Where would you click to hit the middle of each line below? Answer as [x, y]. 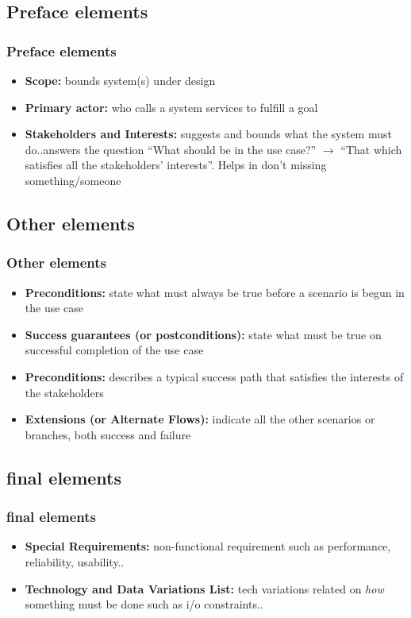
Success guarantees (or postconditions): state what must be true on [203, 334]
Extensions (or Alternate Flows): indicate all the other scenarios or [200, 419]
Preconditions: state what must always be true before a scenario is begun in [215, 292]
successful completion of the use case [114, 350]
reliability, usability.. [75, 561]
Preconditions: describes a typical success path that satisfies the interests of [214, 376]
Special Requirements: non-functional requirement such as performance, [208, 546]
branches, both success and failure [108, 434]
